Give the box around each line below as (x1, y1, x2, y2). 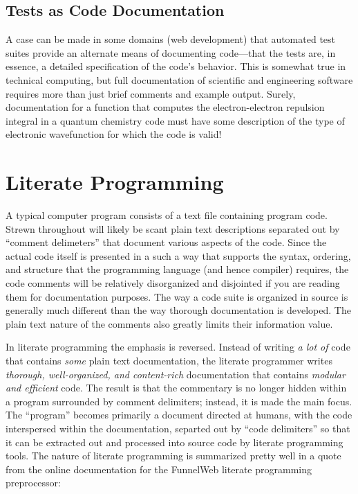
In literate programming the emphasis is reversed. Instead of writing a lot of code (6, 339, 350, 354)
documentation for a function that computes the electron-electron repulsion (6, 100, 325, 114)
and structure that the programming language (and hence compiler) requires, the (6, 262, 349, 276)
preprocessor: (6, 475, 61, 490)
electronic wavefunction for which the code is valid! (6, 127, 222, 141)
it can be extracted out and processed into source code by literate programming (6, 434, 343, 449)
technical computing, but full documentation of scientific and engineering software (6, 72, 353, 87)
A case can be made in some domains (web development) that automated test (6, 32, 336, 46)
